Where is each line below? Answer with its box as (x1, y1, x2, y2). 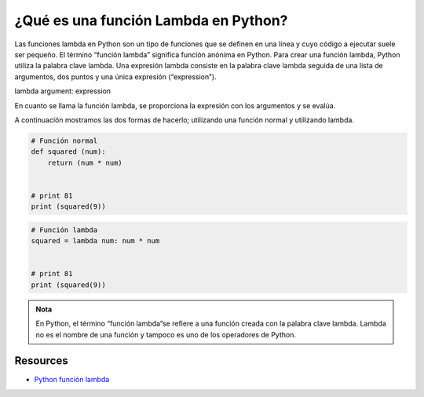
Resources (14, 354, 68, 368)
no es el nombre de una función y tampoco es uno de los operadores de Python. (35, 330, 296, 339)
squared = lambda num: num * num (31, 236, 160, 246)
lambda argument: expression (14, 86, 111, 96)
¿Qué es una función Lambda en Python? (14, 12, 288, 29)
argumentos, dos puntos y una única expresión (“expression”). (14, 71, 217, 82)
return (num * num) (47, 158, 123, 167)
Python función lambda (34, 375, 110, 384)
